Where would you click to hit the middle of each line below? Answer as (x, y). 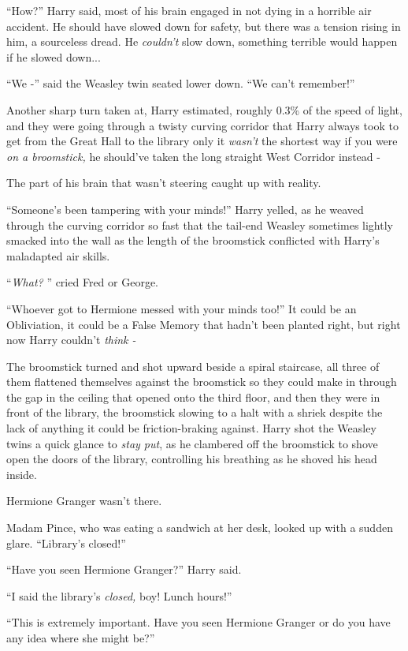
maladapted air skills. (58, 255)
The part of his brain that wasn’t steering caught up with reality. (164, 183)
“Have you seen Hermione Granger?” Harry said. (124, 569)
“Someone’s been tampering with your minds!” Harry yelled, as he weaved (185, 209)
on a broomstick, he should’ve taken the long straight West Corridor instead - (193, 156)
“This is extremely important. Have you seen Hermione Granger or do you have (198, 622)
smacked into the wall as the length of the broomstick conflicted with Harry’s (193, 240)
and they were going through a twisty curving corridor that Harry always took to (202, 125)
